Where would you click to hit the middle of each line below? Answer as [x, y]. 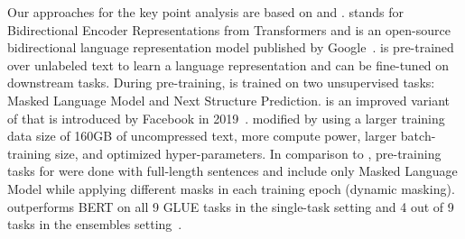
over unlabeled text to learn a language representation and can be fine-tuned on [228, 64]
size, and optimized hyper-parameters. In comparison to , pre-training [248, 153]
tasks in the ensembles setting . [95, 224]
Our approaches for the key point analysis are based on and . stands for [205, 12]
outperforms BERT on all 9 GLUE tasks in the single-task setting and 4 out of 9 [231, 206]
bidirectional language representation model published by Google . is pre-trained [231, 47]
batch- [418, 136]
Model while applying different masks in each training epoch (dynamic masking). [231, 188]
